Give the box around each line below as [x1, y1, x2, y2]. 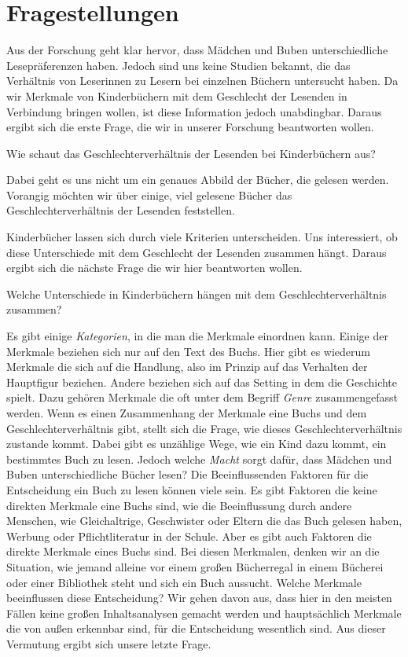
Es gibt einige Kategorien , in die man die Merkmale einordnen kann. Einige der [6, 328, 388, 344]
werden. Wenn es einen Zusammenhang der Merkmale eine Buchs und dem [6, 405, 367, 420]
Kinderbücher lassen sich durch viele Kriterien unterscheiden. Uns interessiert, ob [6, 229, 398, 245]
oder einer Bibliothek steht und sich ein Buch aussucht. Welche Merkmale [6, 574, 362, 590]
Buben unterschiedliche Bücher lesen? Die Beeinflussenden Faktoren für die [6, 466, 369, 483]
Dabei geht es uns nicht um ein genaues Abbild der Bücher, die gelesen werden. [6, 171, 389, 188]
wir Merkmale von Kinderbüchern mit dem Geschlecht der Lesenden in [6, 87, 347, 104]
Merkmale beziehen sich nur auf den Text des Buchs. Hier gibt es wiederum [6, 343, 371, 359]
